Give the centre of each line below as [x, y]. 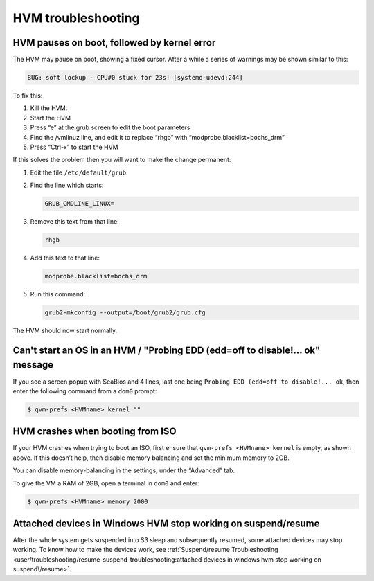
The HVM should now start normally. [65, 331]
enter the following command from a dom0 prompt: [85, 391]
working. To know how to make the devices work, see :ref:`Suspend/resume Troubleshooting [145, 550]
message [33, 365]
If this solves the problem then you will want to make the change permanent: [122, 160]
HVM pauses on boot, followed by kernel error [114, 43]
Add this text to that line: [65, 258]
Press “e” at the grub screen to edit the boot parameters [110, 127]
